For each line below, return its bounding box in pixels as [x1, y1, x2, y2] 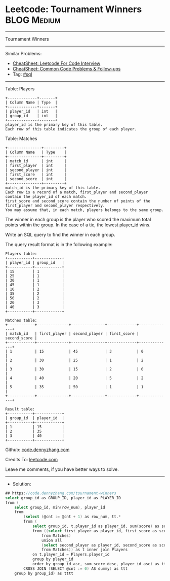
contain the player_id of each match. [5, 194, 87, 199]
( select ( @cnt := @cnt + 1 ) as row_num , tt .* [23, 514, 121, 520]
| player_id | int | [5, 109, 58, 114]
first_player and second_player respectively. [5, 203, 105, 208]
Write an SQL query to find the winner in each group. [5, 231, 115, 237]
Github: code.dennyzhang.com [5, 447, 70, 453]
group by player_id [32, 557, 73, 562]
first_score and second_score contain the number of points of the [5, 198, 151, 203]
